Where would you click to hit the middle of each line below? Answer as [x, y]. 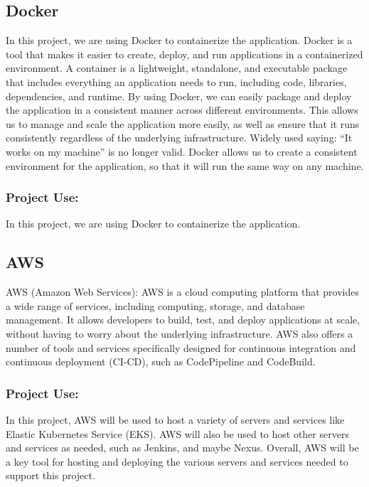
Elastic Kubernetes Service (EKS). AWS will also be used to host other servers [177, 433]
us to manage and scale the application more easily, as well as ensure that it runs [183, 123]
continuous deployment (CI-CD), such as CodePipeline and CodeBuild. [161, 362]
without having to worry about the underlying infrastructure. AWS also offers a [180, 333]
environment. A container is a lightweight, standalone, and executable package [177, 68]
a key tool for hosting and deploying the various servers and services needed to [177, 461]
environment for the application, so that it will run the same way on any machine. [185, 165]
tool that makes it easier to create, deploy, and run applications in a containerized [184, 54]
